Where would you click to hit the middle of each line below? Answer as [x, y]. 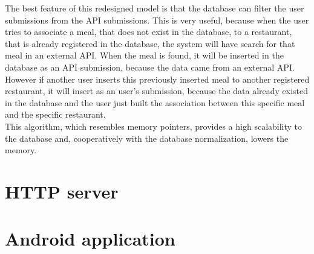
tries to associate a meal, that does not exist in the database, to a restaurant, [149, 32]
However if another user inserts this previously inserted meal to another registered [157, 79]
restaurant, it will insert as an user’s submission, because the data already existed [157, 91]
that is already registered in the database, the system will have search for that [150, 43]
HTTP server [62, 191]
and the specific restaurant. [55, 114]
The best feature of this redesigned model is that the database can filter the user [155, 8]
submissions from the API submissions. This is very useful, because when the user [157, 20]
